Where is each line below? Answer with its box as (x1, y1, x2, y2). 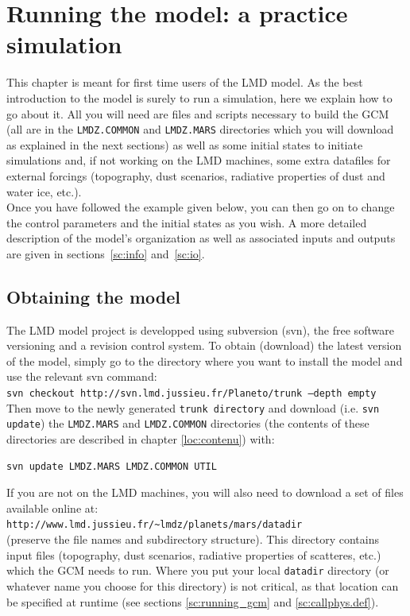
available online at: (6, 499, 99, 516)
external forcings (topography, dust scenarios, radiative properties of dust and (6, 167, 385, 184)
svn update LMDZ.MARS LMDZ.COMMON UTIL (6, 460, 217, 472)
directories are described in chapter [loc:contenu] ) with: (6, 431, 275, 447)
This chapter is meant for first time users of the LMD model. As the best (6, 74, 363, 91)
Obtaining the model (6, 284, 181, 308)
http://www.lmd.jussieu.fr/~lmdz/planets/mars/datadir (6, 519, 303, 531)
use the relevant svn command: (6, 368, 157, 385)
